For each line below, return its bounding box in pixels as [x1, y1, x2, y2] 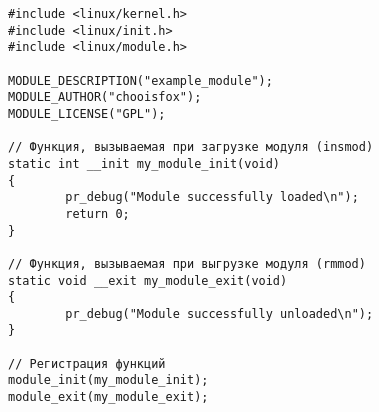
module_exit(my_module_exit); [8, 390, 209, 405]
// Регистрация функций [8, 356, 166, 371]
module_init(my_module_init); [8, 373, 209, 388]
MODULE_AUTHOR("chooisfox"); [8, 90, 202, 105]
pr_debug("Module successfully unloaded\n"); [65, 306, 374, 321]
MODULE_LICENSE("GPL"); [8, 106, 166, 121]
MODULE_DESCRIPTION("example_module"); [8, 73, 273, 88]
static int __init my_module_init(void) [8, 156, 281, 171]
